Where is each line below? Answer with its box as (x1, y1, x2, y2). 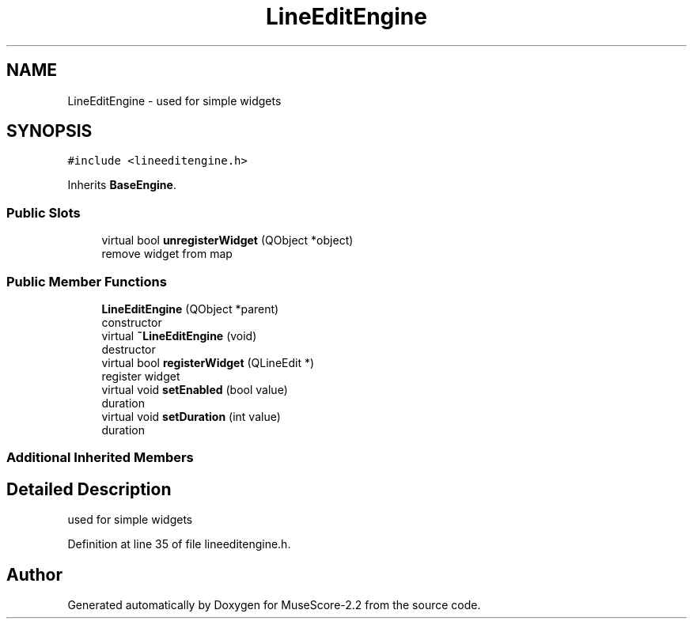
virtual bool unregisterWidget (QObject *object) (101, 233, 354, 248)
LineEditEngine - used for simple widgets (67, 93, 282, 108)
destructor (101, 342, 156, 356)
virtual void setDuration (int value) (101, 409, 281, 423)
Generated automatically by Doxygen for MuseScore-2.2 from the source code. (67, 598, 481, 612)
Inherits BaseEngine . (67, 178, 176, 192)
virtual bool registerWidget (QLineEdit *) (101, 355, 315, 369)
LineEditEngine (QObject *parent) (101, 301, 279, 316)
